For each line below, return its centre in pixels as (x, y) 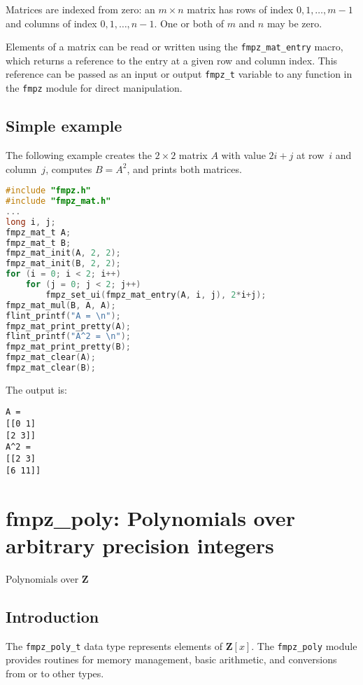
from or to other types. (55, 673)
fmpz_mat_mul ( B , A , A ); (61, 305)
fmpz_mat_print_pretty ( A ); (69, 326)
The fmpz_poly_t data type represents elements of (114, 645)
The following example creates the (79, 154)
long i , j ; (31, 222)
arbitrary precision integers (140, 545)
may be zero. (294, 23)
